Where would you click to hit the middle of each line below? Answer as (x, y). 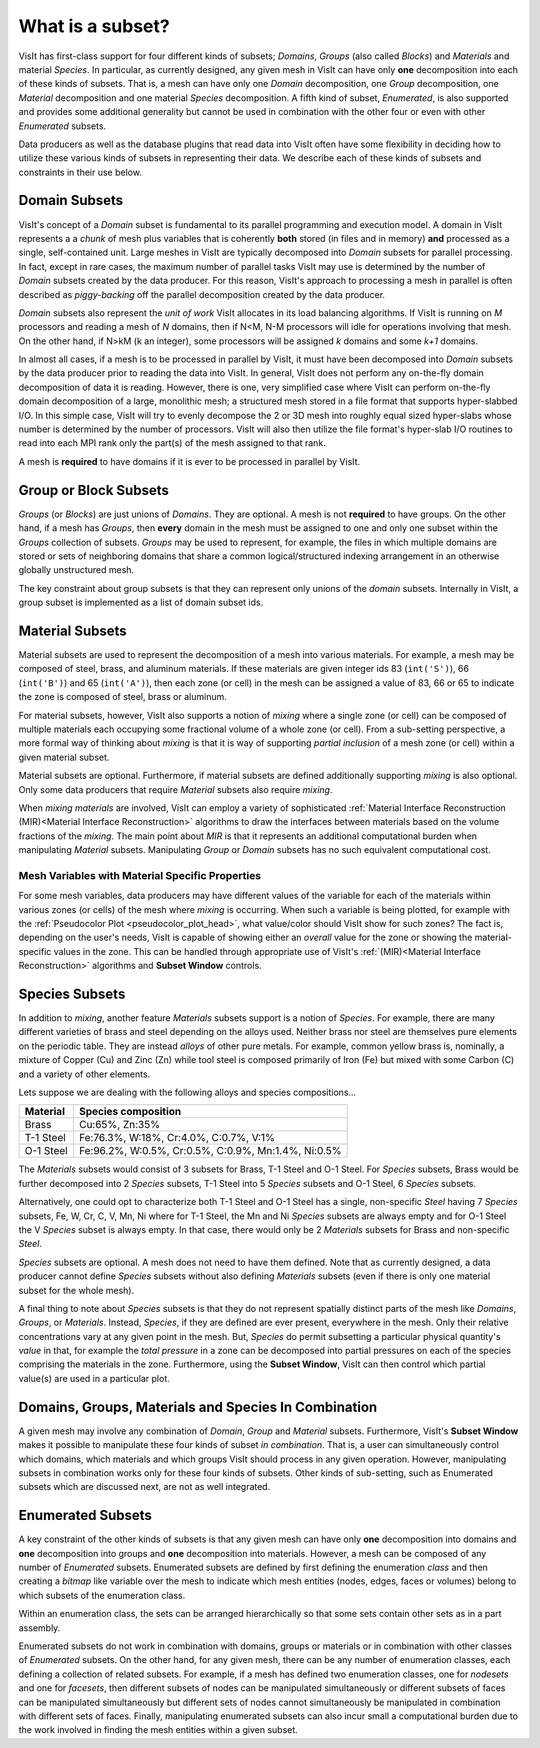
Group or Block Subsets (93, 490)
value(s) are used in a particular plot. (94, 1378)
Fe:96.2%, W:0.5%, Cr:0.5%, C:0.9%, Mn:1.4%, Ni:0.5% (210, 1151)
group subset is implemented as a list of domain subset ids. (141, 602)
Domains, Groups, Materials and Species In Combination (198, 1406)
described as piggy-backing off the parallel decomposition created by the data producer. (201, 294)
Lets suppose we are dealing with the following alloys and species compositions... (187, 1092)
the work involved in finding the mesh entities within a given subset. (158, 1730)
